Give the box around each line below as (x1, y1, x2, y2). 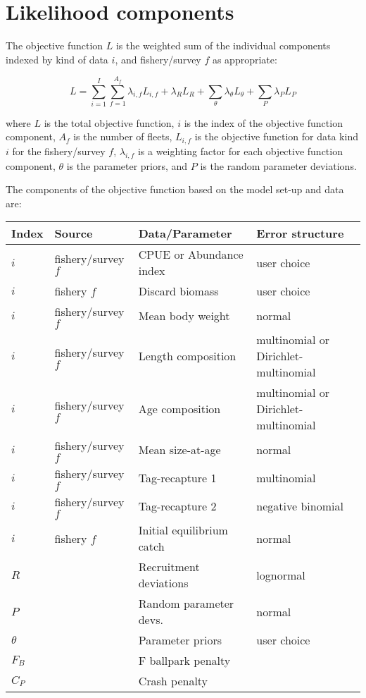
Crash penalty (138, 673, 208, 690)
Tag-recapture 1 (138, 469, 217, 486)
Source (54, 225, 93, 242)
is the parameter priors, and (66, 158, 188, 173)
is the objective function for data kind (194, 129, 358, 144)
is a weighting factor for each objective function (137, 143, 343, 158)
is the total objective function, (44, 115, 175, 130)
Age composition (138, 400, 221, 417)
